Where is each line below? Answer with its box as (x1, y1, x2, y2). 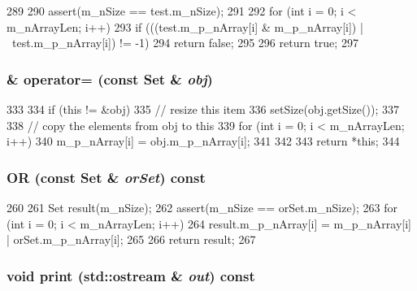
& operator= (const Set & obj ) (7, 68, 213, 89)
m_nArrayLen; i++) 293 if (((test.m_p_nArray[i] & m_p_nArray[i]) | (7, 18, 363, 35)
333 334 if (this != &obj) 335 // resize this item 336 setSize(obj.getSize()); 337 (7, 101, 399, 117)
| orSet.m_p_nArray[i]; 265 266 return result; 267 (7, 231, 256, 248)
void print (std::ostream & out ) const (7, 265, 255, 285)
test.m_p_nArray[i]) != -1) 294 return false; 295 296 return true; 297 (11, 34, 358, 51)
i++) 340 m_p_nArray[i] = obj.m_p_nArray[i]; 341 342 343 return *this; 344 (7, 132, 400, 150)
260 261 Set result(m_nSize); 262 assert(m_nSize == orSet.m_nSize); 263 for (7, 199, 398, 215)
